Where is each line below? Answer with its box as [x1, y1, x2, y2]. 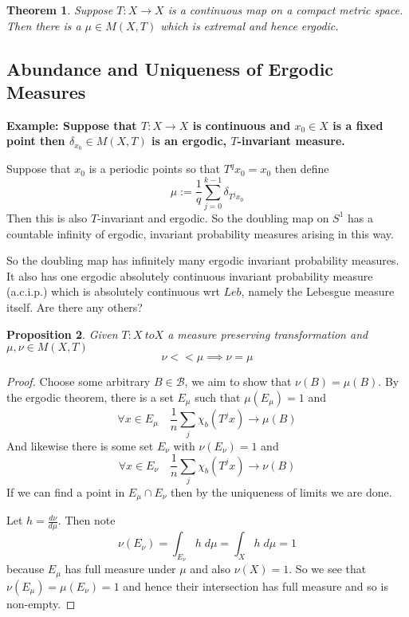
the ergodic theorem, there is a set [6, 388, 174, 405]
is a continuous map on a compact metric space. [167, 2, 403, 18]
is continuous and [192, 116, 291, 133]
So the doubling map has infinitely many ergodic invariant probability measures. [6, 252, 399, 269]
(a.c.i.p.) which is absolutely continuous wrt [6, 283, 220, 300]
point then [6, 132, 65, 149]
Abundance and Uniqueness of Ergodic [6, 56, 334, 81]
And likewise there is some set [6, 437, 154, 454]
